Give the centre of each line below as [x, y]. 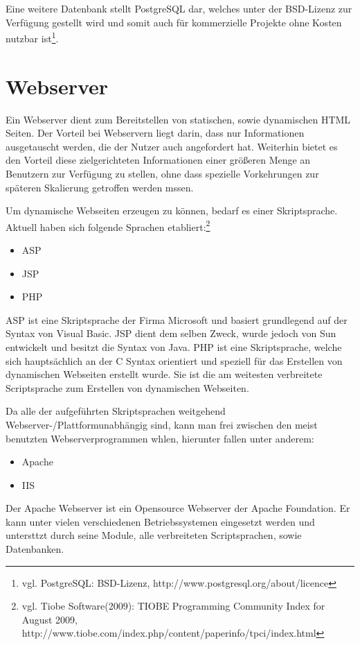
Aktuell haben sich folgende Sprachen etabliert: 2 [108, 225]
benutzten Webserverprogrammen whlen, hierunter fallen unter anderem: [160, 438]
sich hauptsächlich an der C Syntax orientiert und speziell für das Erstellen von [174, 360]
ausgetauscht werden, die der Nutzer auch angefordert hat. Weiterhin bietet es [172, 146]
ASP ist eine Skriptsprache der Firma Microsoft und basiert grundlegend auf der [177, 319]
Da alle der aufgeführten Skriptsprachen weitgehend [116, 411]
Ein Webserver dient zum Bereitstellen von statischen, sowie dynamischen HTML [178, 119]
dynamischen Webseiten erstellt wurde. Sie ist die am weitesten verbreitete [164, 374]
